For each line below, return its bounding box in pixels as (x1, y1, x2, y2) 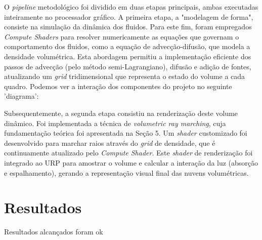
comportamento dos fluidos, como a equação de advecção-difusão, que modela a (4, 41, 250, 52)
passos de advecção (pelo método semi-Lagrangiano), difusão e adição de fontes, (4, 61, 251, 71)
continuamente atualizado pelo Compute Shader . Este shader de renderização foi (4, 147, 253, 158)
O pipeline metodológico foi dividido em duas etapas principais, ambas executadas (4, 2, 258, 12)
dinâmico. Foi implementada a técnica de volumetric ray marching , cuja (4, 117, 226, 128)
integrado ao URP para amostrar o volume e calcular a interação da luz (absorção (4, 157, 258, 168)
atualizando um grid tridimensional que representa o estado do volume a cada (4, 71, 245, 82)
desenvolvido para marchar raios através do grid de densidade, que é (4, 137, 215, 148)
